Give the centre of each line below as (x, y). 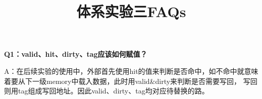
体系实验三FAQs (131, 11)
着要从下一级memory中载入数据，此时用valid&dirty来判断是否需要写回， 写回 (131, 81)
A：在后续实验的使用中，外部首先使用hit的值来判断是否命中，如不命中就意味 (131, 71)
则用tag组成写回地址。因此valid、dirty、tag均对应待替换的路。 (107, 91)
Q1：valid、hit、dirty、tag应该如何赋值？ (76, 54)
